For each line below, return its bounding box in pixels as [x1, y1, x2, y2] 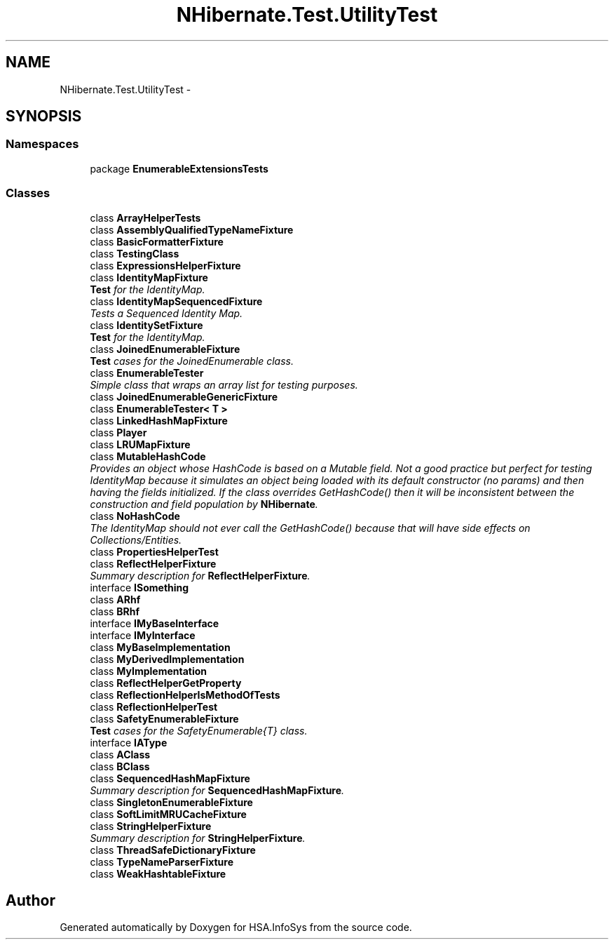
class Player [90, 426, 147, 438]
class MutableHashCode [90, 450, 206, 462]
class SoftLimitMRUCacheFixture [90, 807, 247, 820]
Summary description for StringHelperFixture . [90, 831, 306, 844]
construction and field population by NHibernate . [90, 497, 318, 510]
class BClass [90, 760, 150, 772]
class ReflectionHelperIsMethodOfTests [90, 688, 280, 701]
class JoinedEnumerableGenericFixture [90, 390, 278, 403]
